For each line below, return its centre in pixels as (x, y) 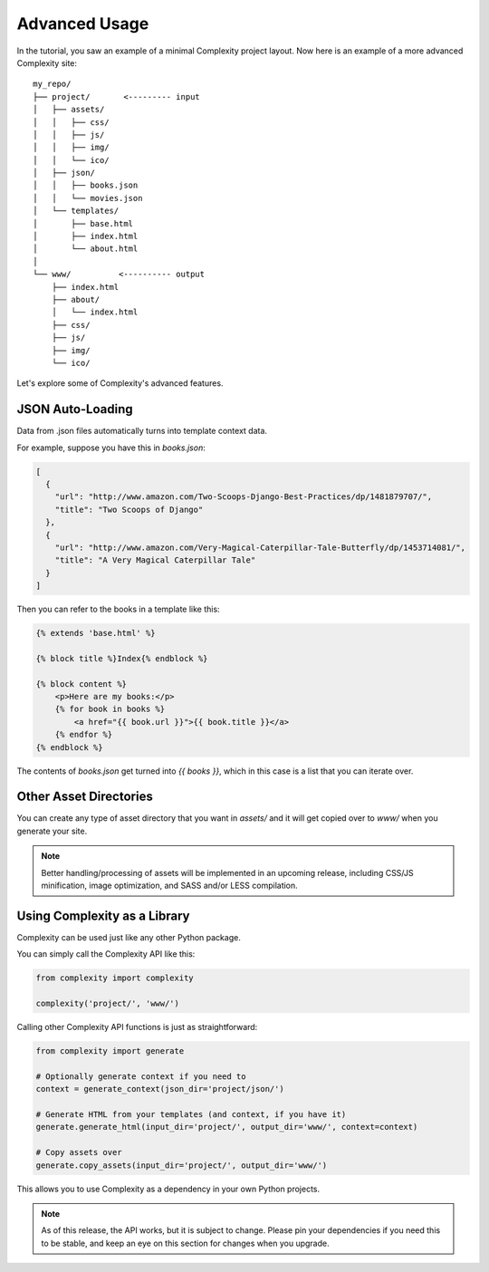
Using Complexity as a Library (103, 915)
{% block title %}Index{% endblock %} (122, 658)
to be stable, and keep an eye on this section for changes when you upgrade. (185, 1243)
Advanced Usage (83, 24)
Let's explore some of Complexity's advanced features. (120, 383)
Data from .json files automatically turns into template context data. (142, 431)
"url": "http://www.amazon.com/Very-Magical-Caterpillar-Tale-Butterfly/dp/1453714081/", (260, 547)
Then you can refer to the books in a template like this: (119, 609)
